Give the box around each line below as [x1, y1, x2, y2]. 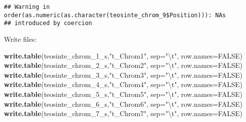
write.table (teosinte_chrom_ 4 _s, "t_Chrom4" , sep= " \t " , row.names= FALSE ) [4, 79, 243, 90]
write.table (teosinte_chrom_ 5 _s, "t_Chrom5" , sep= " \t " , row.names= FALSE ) [4, 89, 243, 99]
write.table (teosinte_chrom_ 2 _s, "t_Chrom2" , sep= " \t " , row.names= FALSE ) [4, 60, 243, 70]
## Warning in [4, 3, 50, 10]
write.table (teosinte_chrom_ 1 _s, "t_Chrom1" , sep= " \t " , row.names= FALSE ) [4, 50, 243, 61]
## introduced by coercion [4, 20, 92, 27]
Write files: [4, 33, 37, 44]
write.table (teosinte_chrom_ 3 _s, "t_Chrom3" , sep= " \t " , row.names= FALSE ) [4, 69, 243, 80]
